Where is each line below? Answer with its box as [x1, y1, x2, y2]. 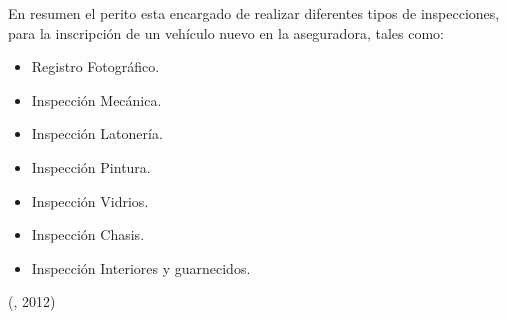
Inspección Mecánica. [31, 89, 162, 110]
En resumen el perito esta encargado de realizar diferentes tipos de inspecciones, [8, 3, 500, 23]
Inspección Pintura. [31, 156, 151, 177]
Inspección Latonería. [31, 123, 163, 144]
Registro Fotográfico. [31, 56, 160, 77]
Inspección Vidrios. [31, 190, 149, 211]
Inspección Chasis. [31, 224, 145, 245]
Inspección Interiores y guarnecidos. [31, 257, 251, 278]
